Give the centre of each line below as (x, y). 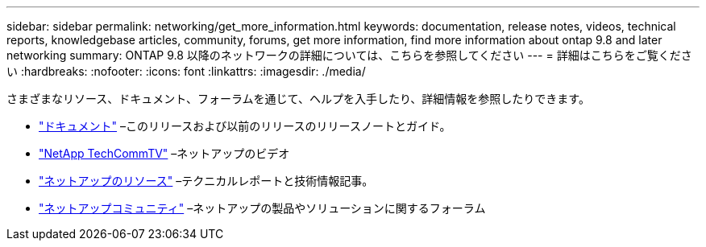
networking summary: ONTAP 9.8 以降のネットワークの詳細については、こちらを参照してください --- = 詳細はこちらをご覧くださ (349, 55)
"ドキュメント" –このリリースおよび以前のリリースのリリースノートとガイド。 (245, 126)
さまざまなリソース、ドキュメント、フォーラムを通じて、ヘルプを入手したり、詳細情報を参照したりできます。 (298, 99)
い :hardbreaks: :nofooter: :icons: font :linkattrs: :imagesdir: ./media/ (186, 71)
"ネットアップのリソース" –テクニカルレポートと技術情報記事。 (206, 181)
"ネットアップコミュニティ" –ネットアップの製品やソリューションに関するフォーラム (262, 208)
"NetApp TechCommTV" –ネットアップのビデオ (164, 153)
